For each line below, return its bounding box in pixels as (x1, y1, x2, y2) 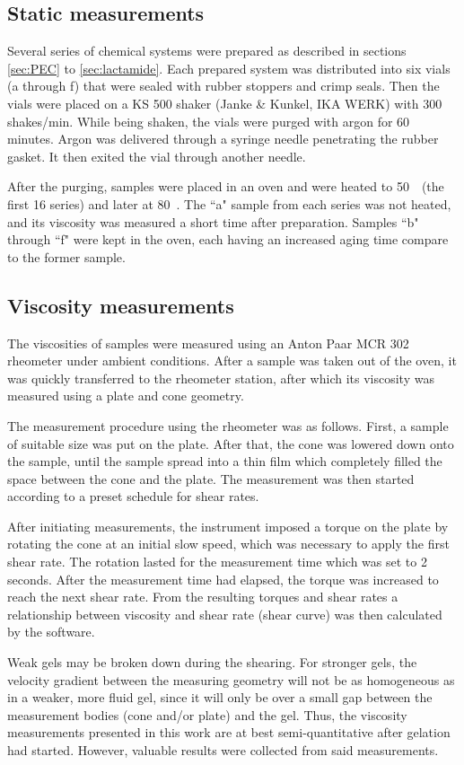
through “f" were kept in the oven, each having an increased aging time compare (7, 230, 449, 249)
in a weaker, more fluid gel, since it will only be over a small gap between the (7, 688, 433, 707)
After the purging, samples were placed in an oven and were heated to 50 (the (7, 177, 444, 196)
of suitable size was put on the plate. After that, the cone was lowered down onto (7, 434, 454, 453)
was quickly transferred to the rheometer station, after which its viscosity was (7, 368, 434, 387)
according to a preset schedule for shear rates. (7, 487, 259, 506)
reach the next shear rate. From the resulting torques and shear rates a (7, 587, 398, 606)
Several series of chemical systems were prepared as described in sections (7, 41, 407, 60)
